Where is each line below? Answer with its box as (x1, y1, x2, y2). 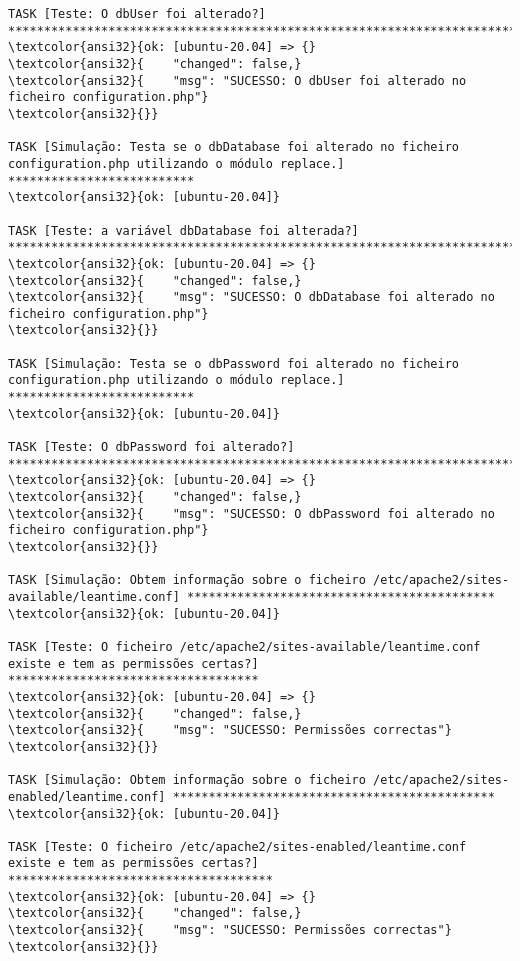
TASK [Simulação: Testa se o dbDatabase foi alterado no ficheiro (8, 140, 460, 155)
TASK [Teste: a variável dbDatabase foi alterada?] (8, 223, 359, 238)
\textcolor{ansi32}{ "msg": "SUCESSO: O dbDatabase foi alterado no (8, 290, 495, 305)
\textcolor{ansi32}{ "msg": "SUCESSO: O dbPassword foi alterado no (8, 506, 495, 521)
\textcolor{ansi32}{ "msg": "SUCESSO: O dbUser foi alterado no (8, 73, 467, 88)
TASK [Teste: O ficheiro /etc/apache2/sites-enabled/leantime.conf (8, 839, 467, 854)
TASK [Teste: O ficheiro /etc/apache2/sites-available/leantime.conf (8, 639, 481, 654)
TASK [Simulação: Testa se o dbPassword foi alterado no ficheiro (8, 356, 460, 371)
